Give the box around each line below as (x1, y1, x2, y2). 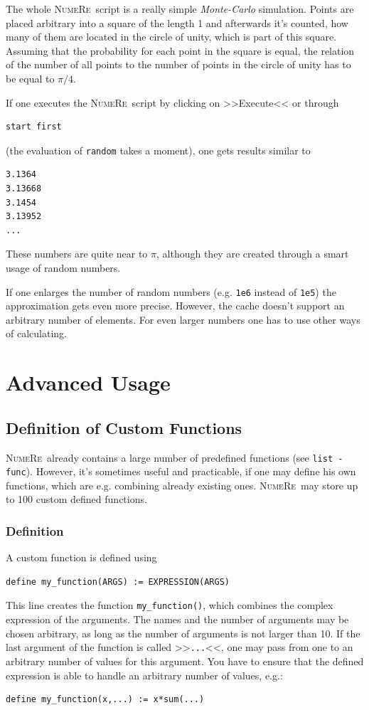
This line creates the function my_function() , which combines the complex (6, 598, 333, 613)
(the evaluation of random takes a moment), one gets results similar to (6, 142, 311, 157)
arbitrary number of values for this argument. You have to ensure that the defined (6, 653, 364, 668)
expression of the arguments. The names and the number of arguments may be (6, 612, 349, 627)
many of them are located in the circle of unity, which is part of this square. (6, 29, 337, 44)
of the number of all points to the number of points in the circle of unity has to (6, 57, 351, 72)
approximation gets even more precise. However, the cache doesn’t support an (6, 298, 345, 313)
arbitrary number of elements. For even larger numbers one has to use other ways (6, 312, 360, 327)
